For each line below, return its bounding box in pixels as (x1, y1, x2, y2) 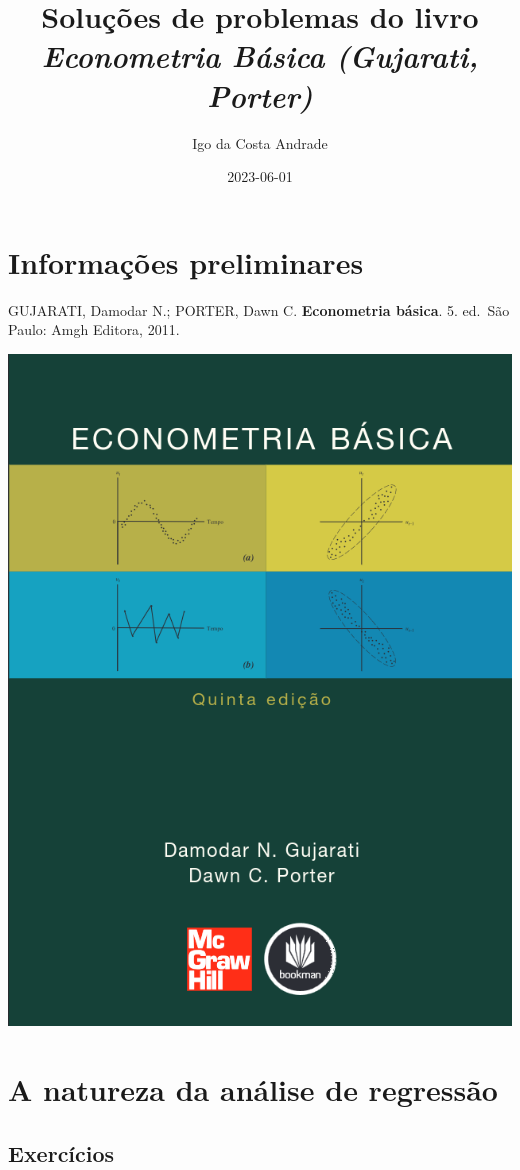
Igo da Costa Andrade (192, 132, 328, 153)
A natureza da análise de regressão (8, 1069, 498, 1110)
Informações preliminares (8, 241, 364, 282)
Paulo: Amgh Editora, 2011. (8, 319, 180, 340)
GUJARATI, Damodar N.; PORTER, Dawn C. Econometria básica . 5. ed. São (8, 299, 510, 320)
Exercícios (8, 1137, 115, 1168)
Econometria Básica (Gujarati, (41, 35, 479, 77)
